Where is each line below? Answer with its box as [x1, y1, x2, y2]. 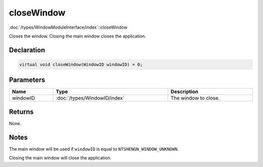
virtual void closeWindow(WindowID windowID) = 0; [19, 61, 143, 67]
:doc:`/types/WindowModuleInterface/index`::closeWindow [9, 24, 128, 30]
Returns [9, 108, 34, 116]
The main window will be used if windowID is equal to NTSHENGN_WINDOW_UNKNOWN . [9, 146, 179, 152]
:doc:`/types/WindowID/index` [56, 95, 125, 102]
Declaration [9, 46, 45, 54]
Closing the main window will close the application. [9, 155, 112, 161]
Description [170, 88, 199, 95]
